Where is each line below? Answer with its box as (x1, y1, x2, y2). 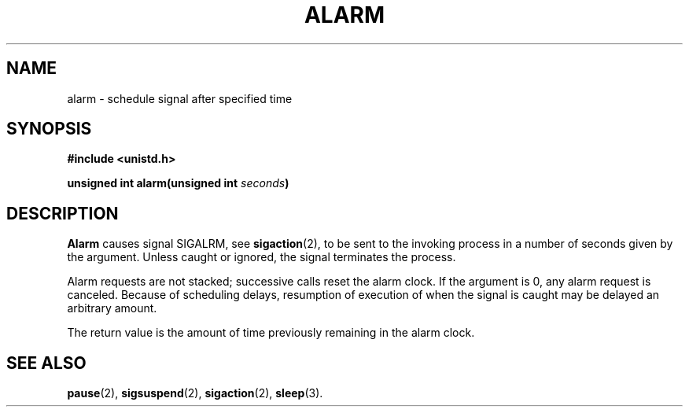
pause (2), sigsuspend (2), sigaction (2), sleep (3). (67, 386, 323, 400)
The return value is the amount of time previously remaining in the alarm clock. (67, 326, 475, 340)
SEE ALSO (6, 352, 87, 373)
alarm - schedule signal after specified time (67, 91, 293, 105)
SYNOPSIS (6, 119, 92, 139)
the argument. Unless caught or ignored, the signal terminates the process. (67, 250, 456, 264)
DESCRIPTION (6, 203, 119, 223)
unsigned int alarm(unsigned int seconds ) (67, 176, 289, 190)
